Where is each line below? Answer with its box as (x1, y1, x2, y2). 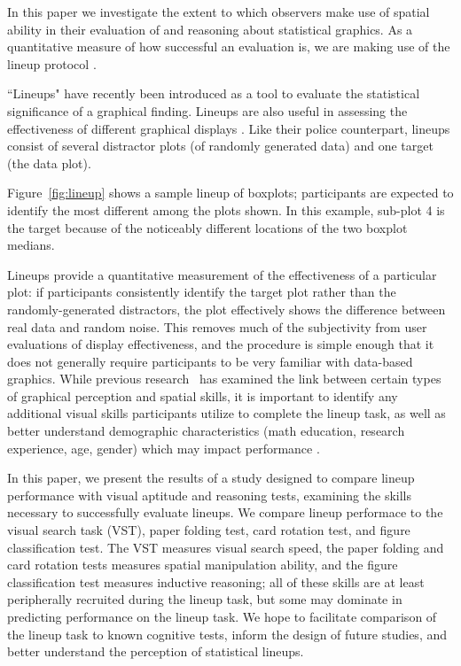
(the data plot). (7, 153, 91, 172)
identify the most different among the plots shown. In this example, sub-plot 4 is (7, 200, 445, 219)
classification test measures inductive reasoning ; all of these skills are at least (7, 572, 425, 591)
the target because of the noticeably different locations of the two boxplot (7, 218, 408, 236)
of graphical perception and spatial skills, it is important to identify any (7, 386, 398, 405)
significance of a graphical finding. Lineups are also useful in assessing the (7, 101, 408, 120)
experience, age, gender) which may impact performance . (7, 438, 320, 457)
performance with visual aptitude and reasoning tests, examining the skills (7, 485, 411, 504)
